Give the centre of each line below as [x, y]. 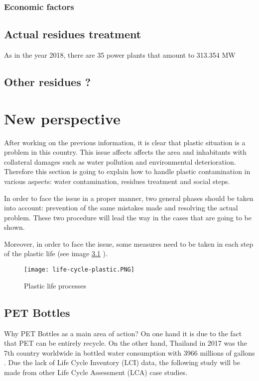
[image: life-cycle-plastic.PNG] [79, 270]
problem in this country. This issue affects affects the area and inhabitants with [125, 152]
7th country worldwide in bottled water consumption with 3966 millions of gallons [129, 352]
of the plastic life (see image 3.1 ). [56, 253]
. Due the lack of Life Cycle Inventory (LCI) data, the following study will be [122, 362]
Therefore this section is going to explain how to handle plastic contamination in [127, 171]
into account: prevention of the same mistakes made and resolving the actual [121, 208]
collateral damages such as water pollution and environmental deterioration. [120, 161]
